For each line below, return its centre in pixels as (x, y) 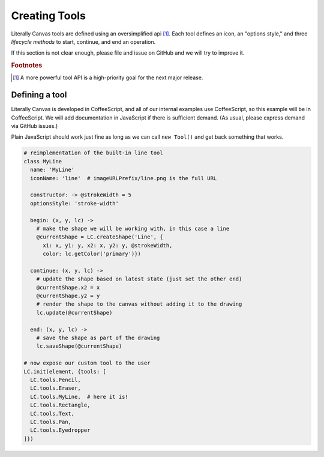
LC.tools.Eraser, (55, 388)
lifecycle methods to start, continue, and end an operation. (83, 41)
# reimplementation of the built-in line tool (93, 153)
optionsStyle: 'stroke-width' (75, 203)
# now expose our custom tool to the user (87, 363)
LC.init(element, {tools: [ (65, 371)
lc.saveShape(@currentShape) (79, 346)
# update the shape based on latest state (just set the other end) (139, 279)
